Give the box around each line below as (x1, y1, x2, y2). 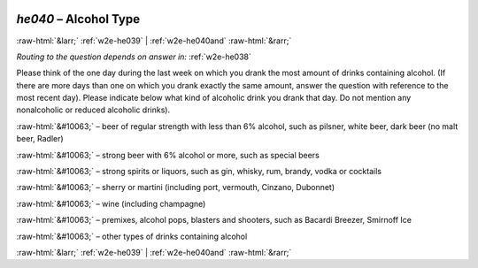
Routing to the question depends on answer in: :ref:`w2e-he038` (16, 51, 251, 62)
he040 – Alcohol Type (16, 11, 141, 27)
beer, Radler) (16, 134, 64, 144)
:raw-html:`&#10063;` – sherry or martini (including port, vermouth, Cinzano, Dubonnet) (16, 182, 335, 193)
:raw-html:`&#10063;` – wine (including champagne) (16, 198, 206, 209)
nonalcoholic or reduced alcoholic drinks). (16, 104, 171, 115)
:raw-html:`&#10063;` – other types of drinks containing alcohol (16, 231, 248, 241)
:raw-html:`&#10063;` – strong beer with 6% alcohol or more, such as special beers (16, 149, 320, 160)
